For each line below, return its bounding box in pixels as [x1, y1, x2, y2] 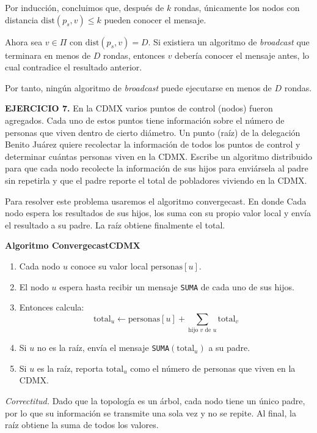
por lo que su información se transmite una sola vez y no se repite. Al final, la [5, 406, 296, 419]
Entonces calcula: [19, 301, 84, 314]
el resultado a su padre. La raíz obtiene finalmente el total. [5, 218, 225, 231]
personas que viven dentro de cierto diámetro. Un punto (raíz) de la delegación [5, 126, 301, 138]
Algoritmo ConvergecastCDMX [5, 239, 140, 252]
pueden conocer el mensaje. [104, 13, 206, 26]
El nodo [19, 280, 49, 293]
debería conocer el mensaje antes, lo [175, 48, 310, 61]
